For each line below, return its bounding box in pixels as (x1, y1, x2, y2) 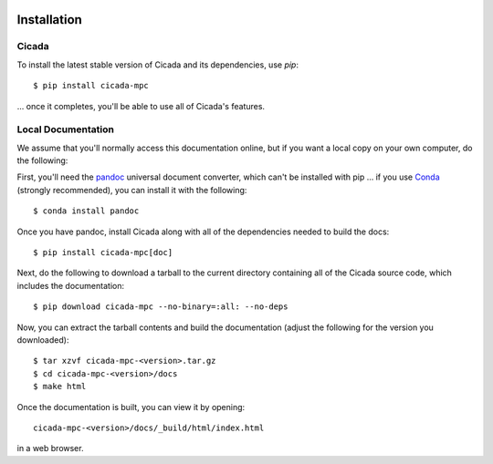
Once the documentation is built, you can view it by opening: (16, 401, 246, 412)
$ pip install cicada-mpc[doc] (33, 247, 173, 258)
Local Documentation (16, 123, 114, 136)
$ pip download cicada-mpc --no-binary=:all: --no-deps (33, 302, 288, 312)
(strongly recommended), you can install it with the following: (16, 184, 247, 195)
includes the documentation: (16, 280, 125, 291)
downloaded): (16, 334, 69, 345)
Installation (16, 12, 82, 27)
